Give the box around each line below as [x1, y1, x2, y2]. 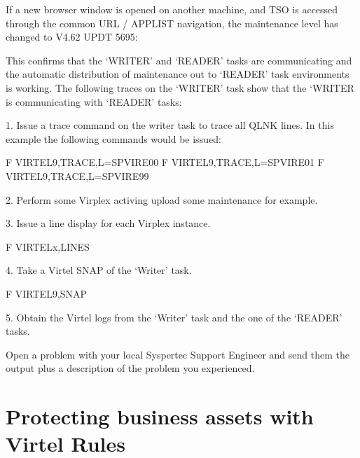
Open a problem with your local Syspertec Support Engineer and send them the [6, 347, 349, 361]
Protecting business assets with [6, 402, 314, 431]
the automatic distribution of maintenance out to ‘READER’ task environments [6, 67, 349, 81]
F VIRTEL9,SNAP [6, 286, 88, 300]
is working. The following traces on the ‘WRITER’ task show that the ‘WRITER [6, 80, 354, 95]
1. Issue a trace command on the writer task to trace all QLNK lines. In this [6, 118, 334, 132]
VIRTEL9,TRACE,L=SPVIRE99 [6, 168, 149, 183]
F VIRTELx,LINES [6, 239, 90, 254]
